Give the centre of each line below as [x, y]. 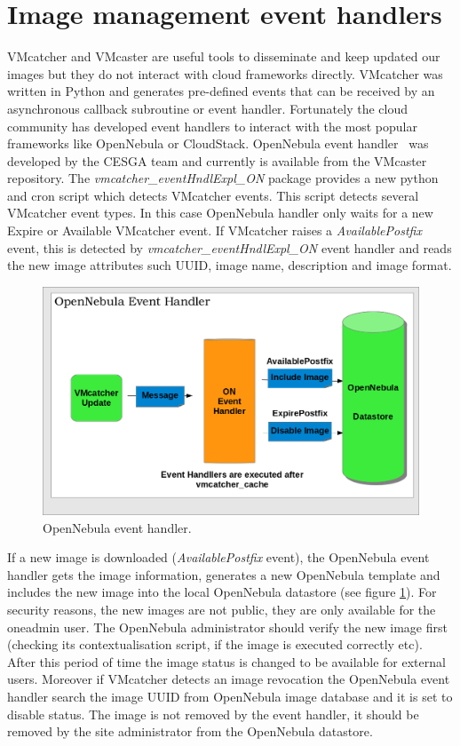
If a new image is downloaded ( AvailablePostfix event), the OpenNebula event [218, 557]
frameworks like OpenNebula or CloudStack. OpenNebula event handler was [218, 143]
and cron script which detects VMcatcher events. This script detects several [213, 195]
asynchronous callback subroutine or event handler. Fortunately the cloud [208, 108]
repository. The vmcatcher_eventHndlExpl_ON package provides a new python [223, 178]
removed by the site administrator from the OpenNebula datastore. [190, 731]
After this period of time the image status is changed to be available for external [226, 661]
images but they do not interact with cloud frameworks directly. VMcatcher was [225, 73]
